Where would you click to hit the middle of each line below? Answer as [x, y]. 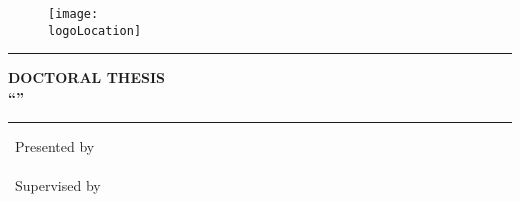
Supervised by [57, 184]
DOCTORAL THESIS [87, 77]
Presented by [54, 145]
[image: [73, 14]
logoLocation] [95, 30]
